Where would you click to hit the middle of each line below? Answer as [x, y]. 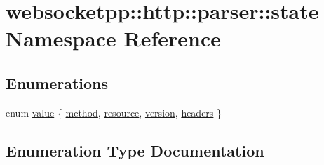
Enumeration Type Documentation [135, 150]
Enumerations [57, 82]
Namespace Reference [113, 38]
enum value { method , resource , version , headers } [114, 112]
